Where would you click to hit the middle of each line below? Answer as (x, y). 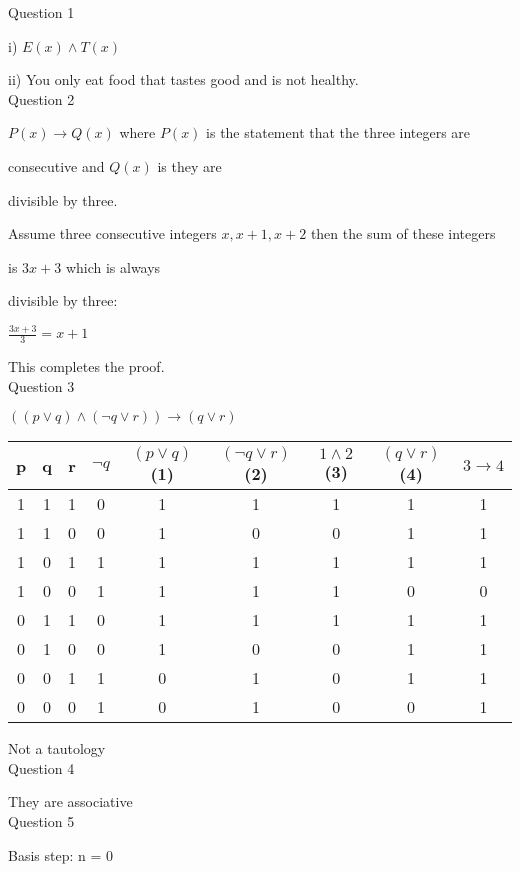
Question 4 (41, 767)
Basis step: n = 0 (61, 854)
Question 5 (41, 821)
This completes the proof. (86, 366)
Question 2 (41, 98)
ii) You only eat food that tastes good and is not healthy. (183, 79)
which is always (113, 266)
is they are (189, 165)
